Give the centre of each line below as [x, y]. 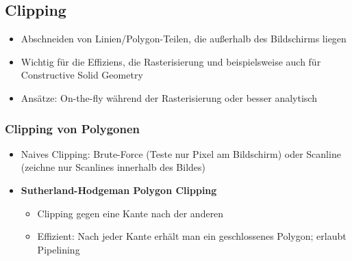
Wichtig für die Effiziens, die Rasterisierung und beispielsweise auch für [171, 61]
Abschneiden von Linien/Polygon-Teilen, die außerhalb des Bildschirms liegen [184, 39]
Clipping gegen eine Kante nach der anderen [130, 213]
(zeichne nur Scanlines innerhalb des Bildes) [113, 167]
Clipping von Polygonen [73, 128]
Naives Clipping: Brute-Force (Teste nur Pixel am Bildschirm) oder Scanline [181, 153]
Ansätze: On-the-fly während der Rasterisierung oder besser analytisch [169, 97]
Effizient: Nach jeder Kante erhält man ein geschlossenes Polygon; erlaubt [192, 236]
